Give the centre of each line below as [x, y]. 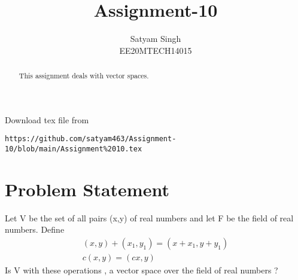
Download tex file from [47, 119]
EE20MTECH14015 [156, 50]
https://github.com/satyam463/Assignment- [91, 139]
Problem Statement [87, 189]
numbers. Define [35, 229]
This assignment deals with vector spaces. [84, 76]
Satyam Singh [156, 39]
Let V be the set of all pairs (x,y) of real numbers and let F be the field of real [149, 217]
